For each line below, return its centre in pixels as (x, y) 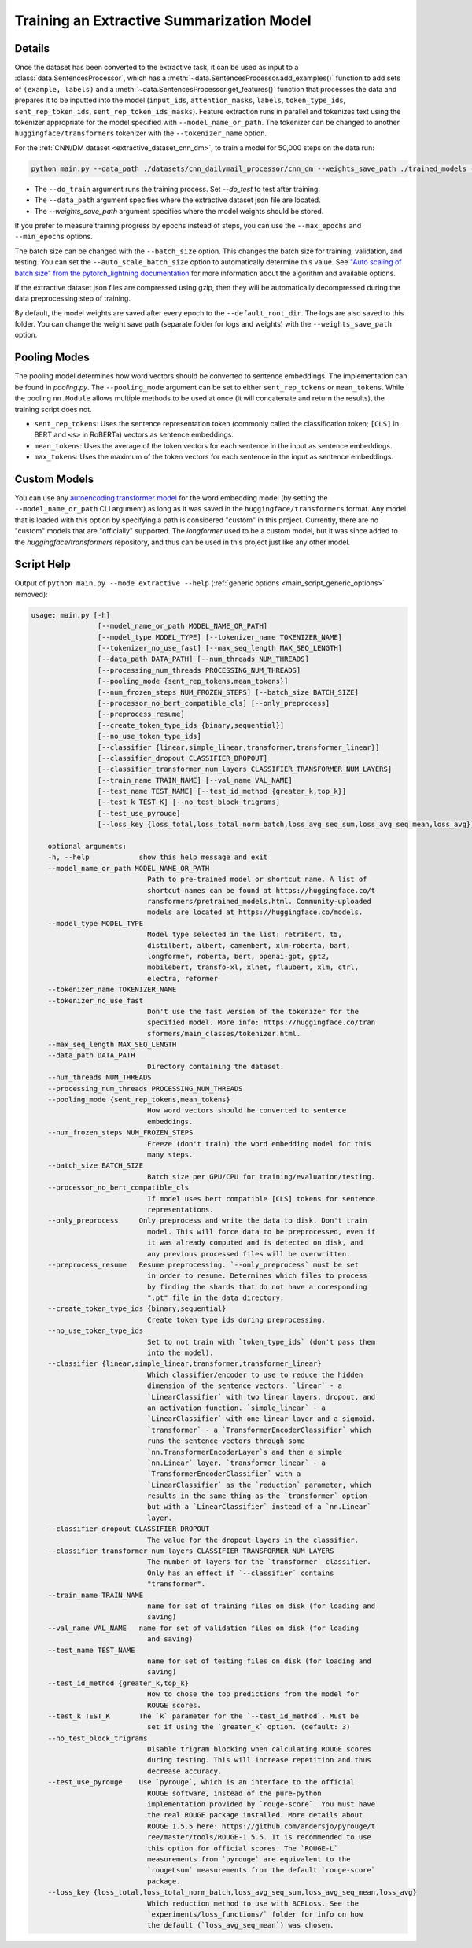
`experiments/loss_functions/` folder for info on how (255, 1914)
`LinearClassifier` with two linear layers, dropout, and (261, 1397)
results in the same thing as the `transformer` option (257, 1496)
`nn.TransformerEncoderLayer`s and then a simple (244, 1452)
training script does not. (53, 409)
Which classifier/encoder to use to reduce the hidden (255, 1374)
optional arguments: (87, 847)
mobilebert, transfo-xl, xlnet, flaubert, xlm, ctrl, (253, 967)
